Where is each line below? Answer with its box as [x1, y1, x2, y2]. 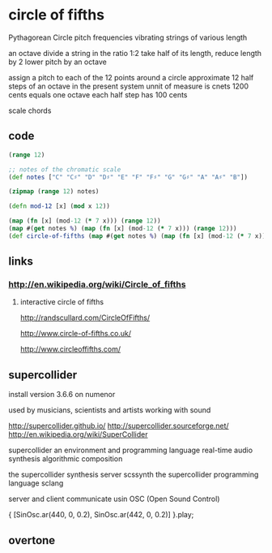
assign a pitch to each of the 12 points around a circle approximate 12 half [8, 72, 254, 82]
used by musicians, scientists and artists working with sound [8, 405, 211, 415]
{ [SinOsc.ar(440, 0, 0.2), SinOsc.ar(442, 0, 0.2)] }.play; [8, 510, 194, 520]
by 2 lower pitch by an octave [8, 57, 107, 67]
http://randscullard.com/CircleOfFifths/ [19, 313, 151, 322]
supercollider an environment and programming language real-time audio [8, 445, 253, 456]
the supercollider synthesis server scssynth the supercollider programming [8, 469, 259, 480]
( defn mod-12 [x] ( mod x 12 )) [8, 202, 111, 210]
